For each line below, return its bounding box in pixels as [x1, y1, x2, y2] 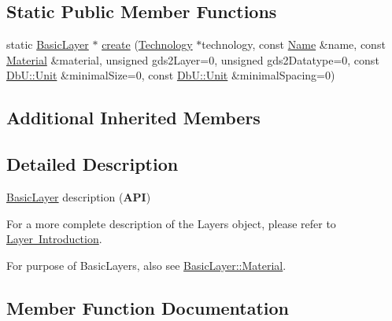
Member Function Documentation [6, 295, 290, 319]
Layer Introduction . [6, 231, 102, 247]
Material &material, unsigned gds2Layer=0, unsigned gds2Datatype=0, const [6, 51, 379, 68]
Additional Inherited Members [6, 105, 261, 130]
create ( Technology [102, 36, 193, 53]
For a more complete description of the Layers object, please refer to [6, 215, 336, 231]
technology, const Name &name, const [202, 36, 386, 53]
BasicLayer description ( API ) [6, 188, 151, 205]
